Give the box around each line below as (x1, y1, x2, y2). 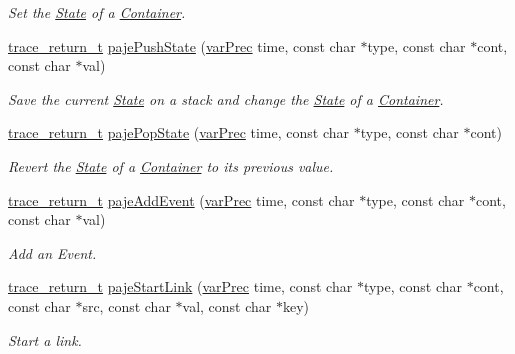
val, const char (182, 295, 272, 316)
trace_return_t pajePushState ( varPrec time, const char (8, 35, 356, 56)
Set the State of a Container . (8, 2, 186, 22)
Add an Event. (8, 242, 97, 263)
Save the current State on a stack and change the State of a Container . (8, 88, 444, 109)
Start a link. (8, 329, 82, 350)
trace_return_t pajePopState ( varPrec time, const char (8, 122, 350, 143)
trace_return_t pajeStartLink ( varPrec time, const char (8, 276, 353, 297)
